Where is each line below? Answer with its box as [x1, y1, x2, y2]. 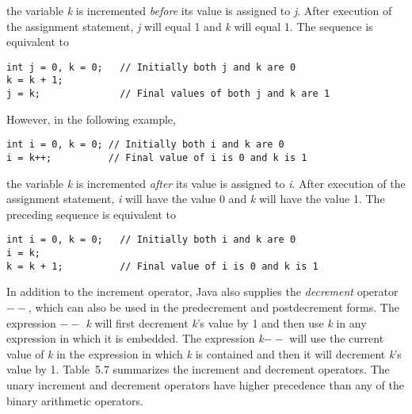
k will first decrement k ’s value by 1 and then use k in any [86, 314, 367, 331]
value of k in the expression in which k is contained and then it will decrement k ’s [6, 345, 402, 362]
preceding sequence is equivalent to [6, 205, 177, 222]
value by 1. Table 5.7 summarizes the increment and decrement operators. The [6, 361, 390, 378]
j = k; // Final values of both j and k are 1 [6, 88, 330, 100]
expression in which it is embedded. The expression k [6, 330, 264, 347]
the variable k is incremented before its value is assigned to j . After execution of [6, 2, 392, 18]
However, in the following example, [6, 110, 176, 127]
